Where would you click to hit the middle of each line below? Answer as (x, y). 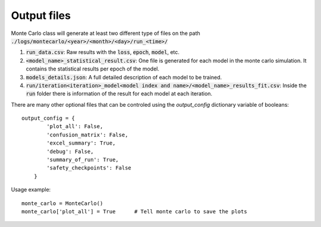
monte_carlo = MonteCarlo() (62, 203)
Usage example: (31, 190)
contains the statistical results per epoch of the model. (93, 69)
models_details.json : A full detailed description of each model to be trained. (124, 77)
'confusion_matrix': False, (87, 135)
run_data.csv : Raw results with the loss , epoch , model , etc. (103, 52)
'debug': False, (70, 151)
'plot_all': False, (75, 127)
